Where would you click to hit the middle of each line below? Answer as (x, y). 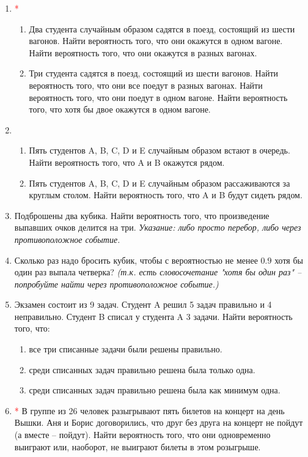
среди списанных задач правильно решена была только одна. (142, 369)
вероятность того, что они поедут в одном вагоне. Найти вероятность (158, 97)
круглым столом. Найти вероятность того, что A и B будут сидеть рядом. (166, 195)
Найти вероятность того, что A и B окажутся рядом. (127, 162)
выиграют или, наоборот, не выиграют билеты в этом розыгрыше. (137, 446)
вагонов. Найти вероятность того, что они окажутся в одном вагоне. (156, 41)
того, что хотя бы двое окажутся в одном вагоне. (120, 109)
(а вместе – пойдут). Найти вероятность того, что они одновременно (142, 435)
